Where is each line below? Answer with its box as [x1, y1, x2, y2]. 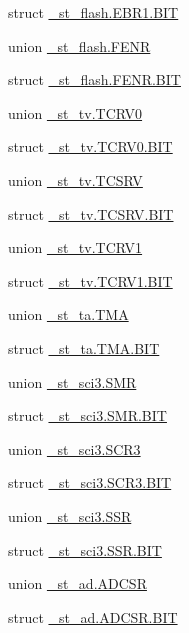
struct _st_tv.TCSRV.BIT [8, 203, 174, 224]
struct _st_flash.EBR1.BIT [8, 2, 179, 22]
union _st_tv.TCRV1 [8, 237, 143, 258]
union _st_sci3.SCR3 [8, 438, 141, 459]
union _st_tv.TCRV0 [8, 102, 143, 123]
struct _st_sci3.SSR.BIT [8, 539, 162, 560]
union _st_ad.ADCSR [8, 573, 147, 594]
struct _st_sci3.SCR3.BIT [8, 472, 172, 493]
